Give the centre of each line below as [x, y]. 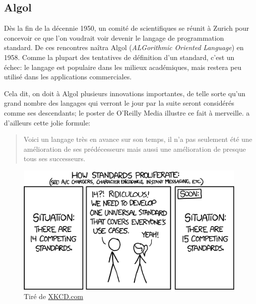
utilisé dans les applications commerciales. [68, 77]
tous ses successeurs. [54, 158]
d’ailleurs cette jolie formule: [47, 122]
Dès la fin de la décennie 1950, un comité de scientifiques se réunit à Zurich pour [127, 28]
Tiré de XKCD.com [54, 296]
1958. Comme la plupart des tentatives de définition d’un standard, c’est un [119, 57]
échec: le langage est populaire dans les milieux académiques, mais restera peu [123, 67]
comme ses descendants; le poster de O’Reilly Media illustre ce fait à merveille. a [127, 112]
